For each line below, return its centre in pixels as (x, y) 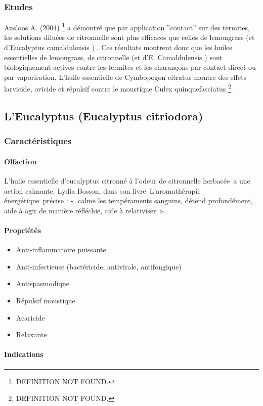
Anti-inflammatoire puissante (61, 250)
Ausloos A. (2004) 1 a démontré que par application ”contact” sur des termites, (127, 27)
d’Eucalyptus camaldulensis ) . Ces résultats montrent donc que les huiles (118, 47)
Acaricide (30, 317)
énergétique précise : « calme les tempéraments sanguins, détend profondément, (128, 200)
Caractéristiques (38, 141)
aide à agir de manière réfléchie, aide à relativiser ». (84, 210)
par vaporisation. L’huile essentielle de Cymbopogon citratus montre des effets (125, 77)
